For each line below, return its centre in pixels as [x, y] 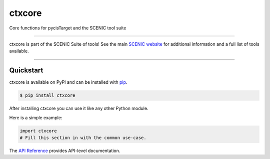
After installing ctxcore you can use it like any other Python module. [79, 108]
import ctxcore [38, 131]
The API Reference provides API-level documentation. [65, 151]
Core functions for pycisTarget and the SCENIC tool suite [68, 28]
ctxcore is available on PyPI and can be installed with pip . [68, 82]
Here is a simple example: [36, 118]
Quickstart [26, 71]
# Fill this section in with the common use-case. [83, 138]
